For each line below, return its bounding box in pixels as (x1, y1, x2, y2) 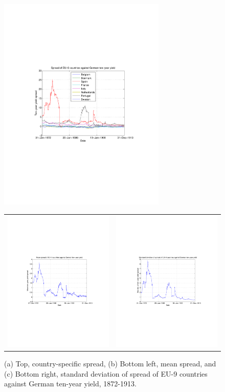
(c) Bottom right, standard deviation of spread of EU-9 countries (4, 368, 208, 379)
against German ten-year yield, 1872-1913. (4, 378, 137, 389)
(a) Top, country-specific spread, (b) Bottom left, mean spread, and (4, 358, 216, 369)
